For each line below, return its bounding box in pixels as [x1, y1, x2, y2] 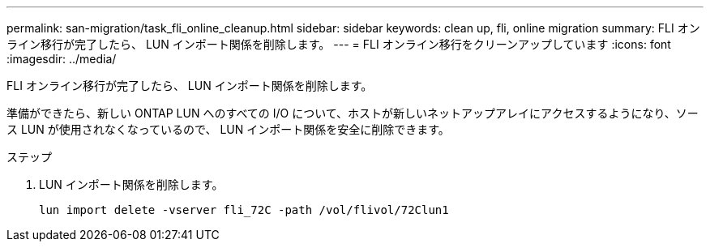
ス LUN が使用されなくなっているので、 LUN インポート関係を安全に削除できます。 [6, 122, 450, 136]
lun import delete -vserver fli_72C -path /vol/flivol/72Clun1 [39, 203, 449, 216]
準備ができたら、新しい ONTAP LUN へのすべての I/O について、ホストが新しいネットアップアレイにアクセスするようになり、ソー [6, 106, 699, 120]
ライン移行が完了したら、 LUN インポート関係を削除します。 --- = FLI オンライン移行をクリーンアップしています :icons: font [6, 37, 671, 51]
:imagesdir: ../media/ [6, 52, 117, 66]
